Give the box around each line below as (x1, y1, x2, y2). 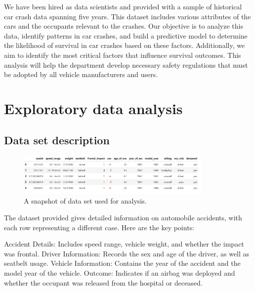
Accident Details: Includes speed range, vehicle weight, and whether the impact (4, 239, 244, 249)
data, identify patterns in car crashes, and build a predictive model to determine (4, 30, 248, 41)
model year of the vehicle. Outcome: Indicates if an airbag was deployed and (4, 267, 235, 278)
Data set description (4, 132, 110, 147)
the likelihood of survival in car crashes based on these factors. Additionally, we (4, 40, 245, 50)
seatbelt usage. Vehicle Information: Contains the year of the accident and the (4, 258, 241, 268)
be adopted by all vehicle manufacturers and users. (4, 69, 158, 80)
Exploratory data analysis (4, 98, 183, 118)
